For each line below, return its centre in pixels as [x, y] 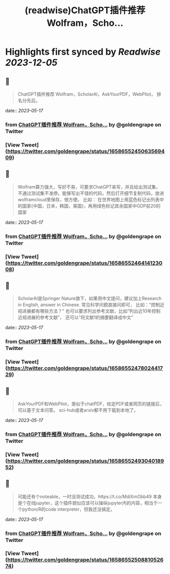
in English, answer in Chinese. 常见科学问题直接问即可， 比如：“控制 [89, 305]
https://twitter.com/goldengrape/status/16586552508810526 [85, 560]
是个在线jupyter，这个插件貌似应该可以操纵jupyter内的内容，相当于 [88, 503]
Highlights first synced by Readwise [83, 52]
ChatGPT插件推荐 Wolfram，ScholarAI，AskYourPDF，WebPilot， [87, 94]
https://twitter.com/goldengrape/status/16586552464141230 [85, 263]
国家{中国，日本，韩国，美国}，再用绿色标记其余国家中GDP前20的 [91, 206]
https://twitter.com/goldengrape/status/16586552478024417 [85, 368]
